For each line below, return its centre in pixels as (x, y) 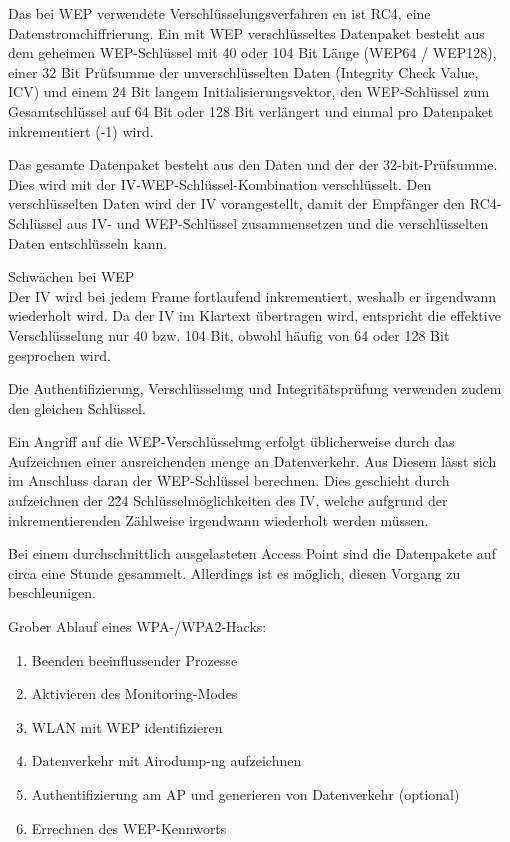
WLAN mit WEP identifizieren (127, 726)
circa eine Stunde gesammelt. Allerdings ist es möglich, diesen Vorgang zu (234, 572)
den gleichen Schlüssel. (77, 407)
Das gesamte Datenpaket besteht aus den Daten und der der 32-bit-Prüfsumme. (253, 164)
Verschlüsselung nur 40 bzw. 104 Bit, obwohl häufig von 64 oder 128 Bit (229, 334)
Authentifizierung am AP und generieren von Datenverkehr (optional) (245, 794)
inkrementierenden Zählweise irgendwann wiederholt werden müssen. (218, 519)
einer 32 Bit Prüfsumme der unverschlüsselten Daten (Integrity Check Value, (243, 71)
